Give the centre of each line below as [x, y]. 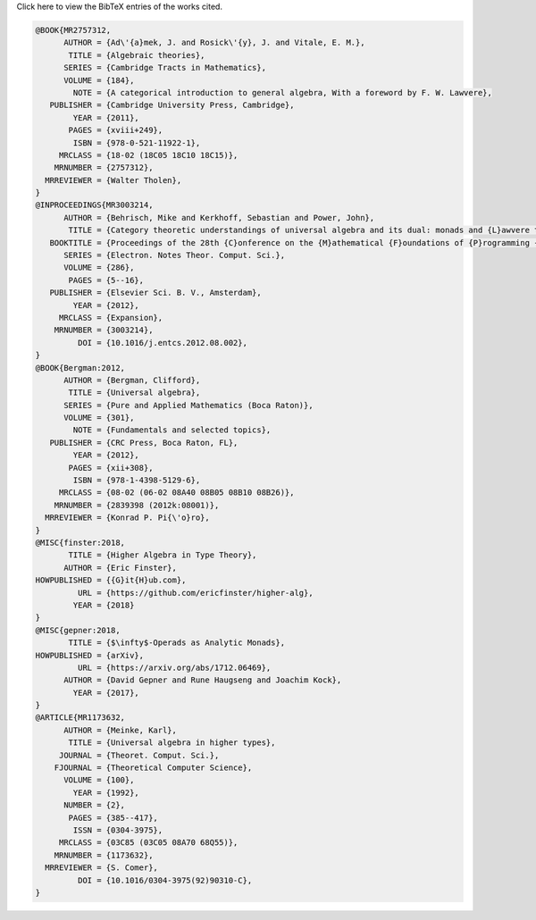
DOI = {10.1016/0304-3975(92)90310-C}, [165, 880]
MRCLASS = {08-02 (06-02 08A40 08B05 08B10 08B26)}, [176, 493]
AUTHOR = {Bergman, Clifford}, [132, 380]
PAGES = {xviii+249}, [116, 130]
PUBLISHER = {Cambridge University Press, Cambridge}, [172, 105]
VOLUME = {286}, [99, 268]
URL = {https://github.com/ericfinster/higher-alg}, [195, 593]
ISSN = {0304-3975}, [118, 830]
